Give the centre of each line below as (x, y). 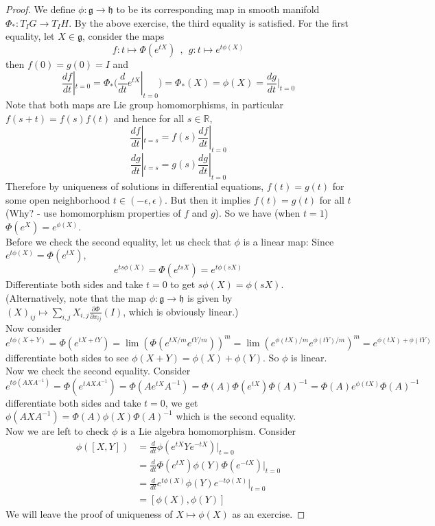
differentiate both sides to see (67, 357)
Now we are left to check (57, 431)
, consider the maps (123, 36)
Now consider (34, 328)
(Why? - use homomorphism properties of (93, 213)
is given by (210, 297)
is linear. (309, 357)
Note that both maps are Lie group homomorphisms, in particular (145, 105)
